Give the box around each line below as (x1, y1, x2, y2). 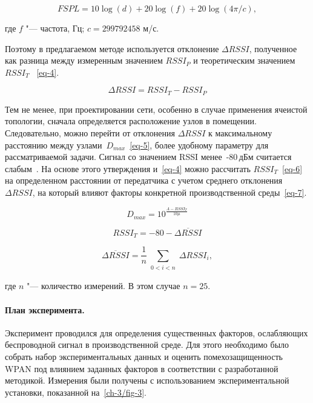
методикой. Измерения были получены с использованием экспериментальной (5, 374, 289, 387)
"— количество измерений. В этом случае (27, 279, 180, 292)
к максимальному (208, 127, 272, 139)
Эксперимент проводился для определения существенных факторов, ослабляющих (5, 326, 308, 339)
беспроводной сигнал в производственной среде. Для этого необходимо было (5, 338, 289, 351)
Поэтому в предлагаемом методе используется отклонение (5, 42, 219, 55)
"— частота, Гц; (25, 22, 85, 34)
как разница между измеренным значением (5, 54, 163, 67)
